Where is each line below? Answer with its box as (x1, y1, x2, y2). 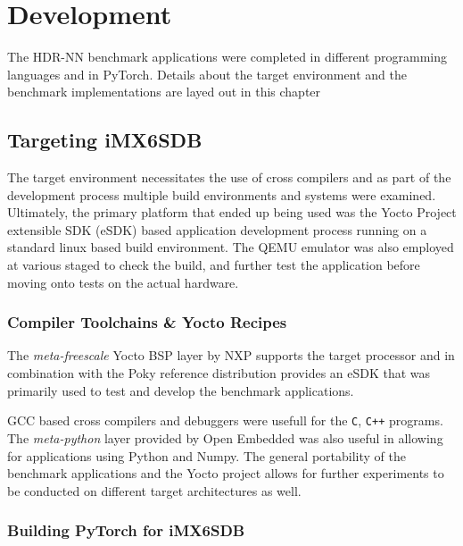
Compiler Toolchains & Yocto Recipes (7, 311, 287, 333)
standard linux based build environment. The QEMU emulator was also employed (7, 238, 454, 256)
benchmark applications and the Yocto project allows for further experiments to (7, 464, 444, 483)
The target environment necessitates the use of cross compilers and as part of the (7, 168, 451, 187)
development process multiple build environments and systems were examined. (7, 185, 436, 204)
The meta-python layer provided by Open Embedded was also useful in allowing (7, 428, 443, 447)
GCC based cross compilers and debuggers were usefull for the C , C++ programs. (7, 411, 443, 430)
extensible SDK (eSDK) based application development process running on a (7, 220, 427, 239)
